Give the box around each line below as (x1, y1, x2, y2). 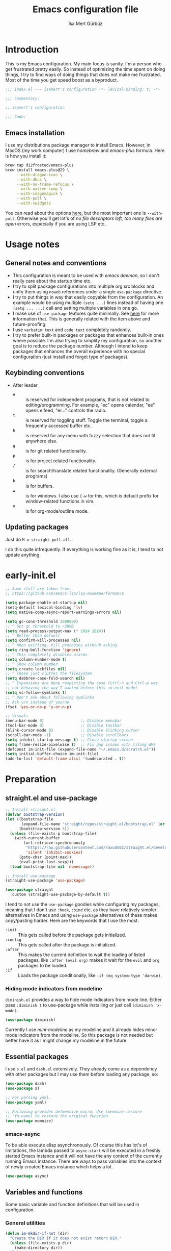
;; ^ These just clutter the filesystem (5, 671, 93, 677)
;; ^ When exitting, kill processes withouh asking (5, 643, 117, 648)
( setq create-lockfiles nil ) (5, 666, 67, 671)
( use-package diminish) (5, 1017, 56, 1022)
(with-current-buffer (14, 836, 60, 841)
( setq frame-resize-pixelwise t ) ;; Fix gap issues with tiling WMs (5, 742, 156, 747)
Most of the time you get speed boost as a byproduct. (5, 77, 118, 83)
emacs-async (5, 1131, 40, 1138)
